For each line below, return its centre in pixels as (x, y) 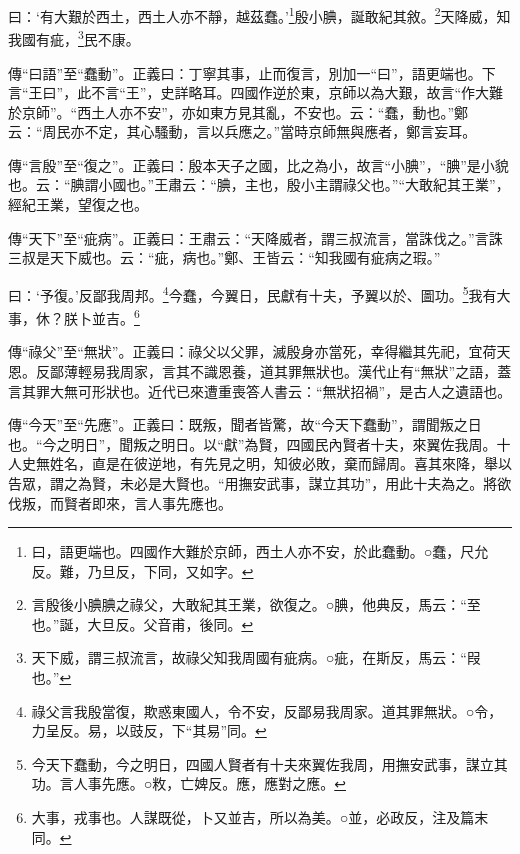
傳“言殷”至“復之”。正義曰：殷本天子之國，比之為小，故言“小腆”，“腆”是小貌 (258, 164)
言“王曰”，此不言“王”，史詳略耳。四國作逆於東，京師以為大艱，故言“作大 (249, 92)
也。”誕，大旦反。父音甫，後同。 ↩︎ (142, 623)
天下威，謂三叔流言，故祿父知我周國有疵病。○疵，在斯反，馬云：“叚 (256, 657)
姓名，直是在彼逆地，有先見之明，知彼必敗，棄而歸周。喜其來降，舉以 (280, 463)
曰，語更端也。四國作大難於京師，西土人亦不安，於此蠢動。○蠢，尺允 (260, 551)
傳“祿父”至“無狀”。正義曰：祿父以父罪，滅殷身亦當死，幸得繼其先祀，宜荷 (252, 351)
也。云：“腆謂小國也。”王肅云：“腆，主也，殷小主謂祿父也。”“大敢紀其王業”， (259, 184)
